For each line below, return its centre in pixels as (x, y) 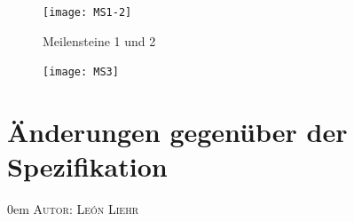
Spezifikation (87, 166)
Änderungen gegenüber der (177, 132)
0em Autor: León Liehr (73, 209)
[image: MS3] (81, 72)
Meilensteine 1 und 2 (99, 40)
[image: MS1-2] (87, 12)
